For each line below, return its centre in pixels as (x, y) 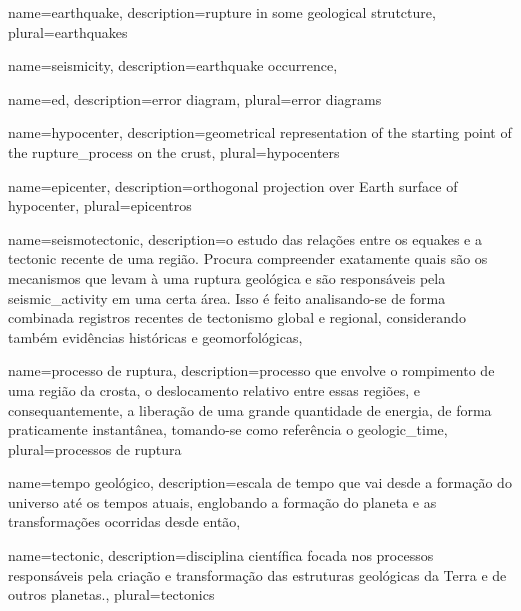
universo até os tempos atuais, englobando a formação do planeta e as (222, 501)
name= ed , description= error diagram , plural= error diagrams (195, 98)
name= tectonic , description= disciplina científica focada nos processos (221, 555)
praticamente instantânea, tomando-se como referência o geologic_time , (228, 429)
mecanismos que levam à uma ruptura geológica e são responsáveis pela (227, 277)
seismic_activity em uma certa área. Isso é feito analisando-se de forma (227, 297)
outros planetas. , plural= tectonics (111, 594)
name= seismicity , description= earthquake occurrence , (173, 65)
